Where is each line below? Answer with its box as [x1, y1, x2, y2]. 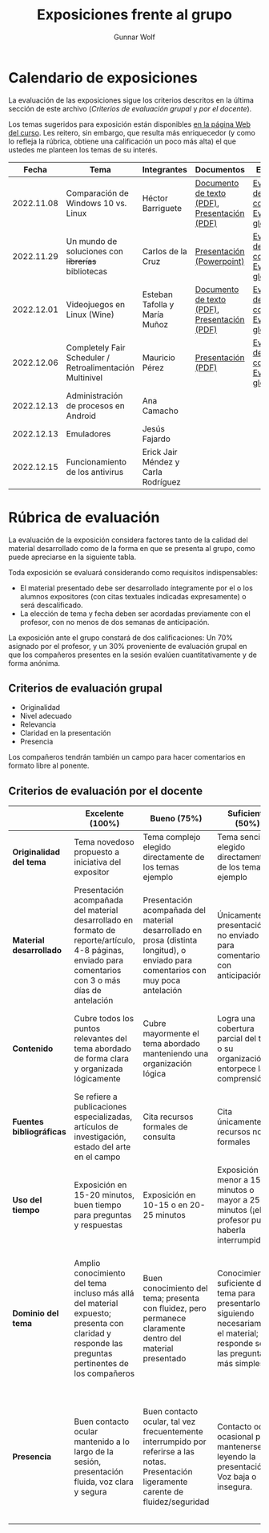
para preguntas [74, 1210, 132, 1221]
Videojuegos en [66, 298, 126, 310]
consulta [143, 1131, 176, 1142]
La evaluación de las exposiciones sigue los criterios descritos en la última [8, 95, 255, 105]
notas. [143, 1456, 167, 1467]
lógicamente [74, 1073, 121, 1085]
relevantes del [74, 1033, 127, 1044]
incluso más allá [74, 1288, 134, 1299]
